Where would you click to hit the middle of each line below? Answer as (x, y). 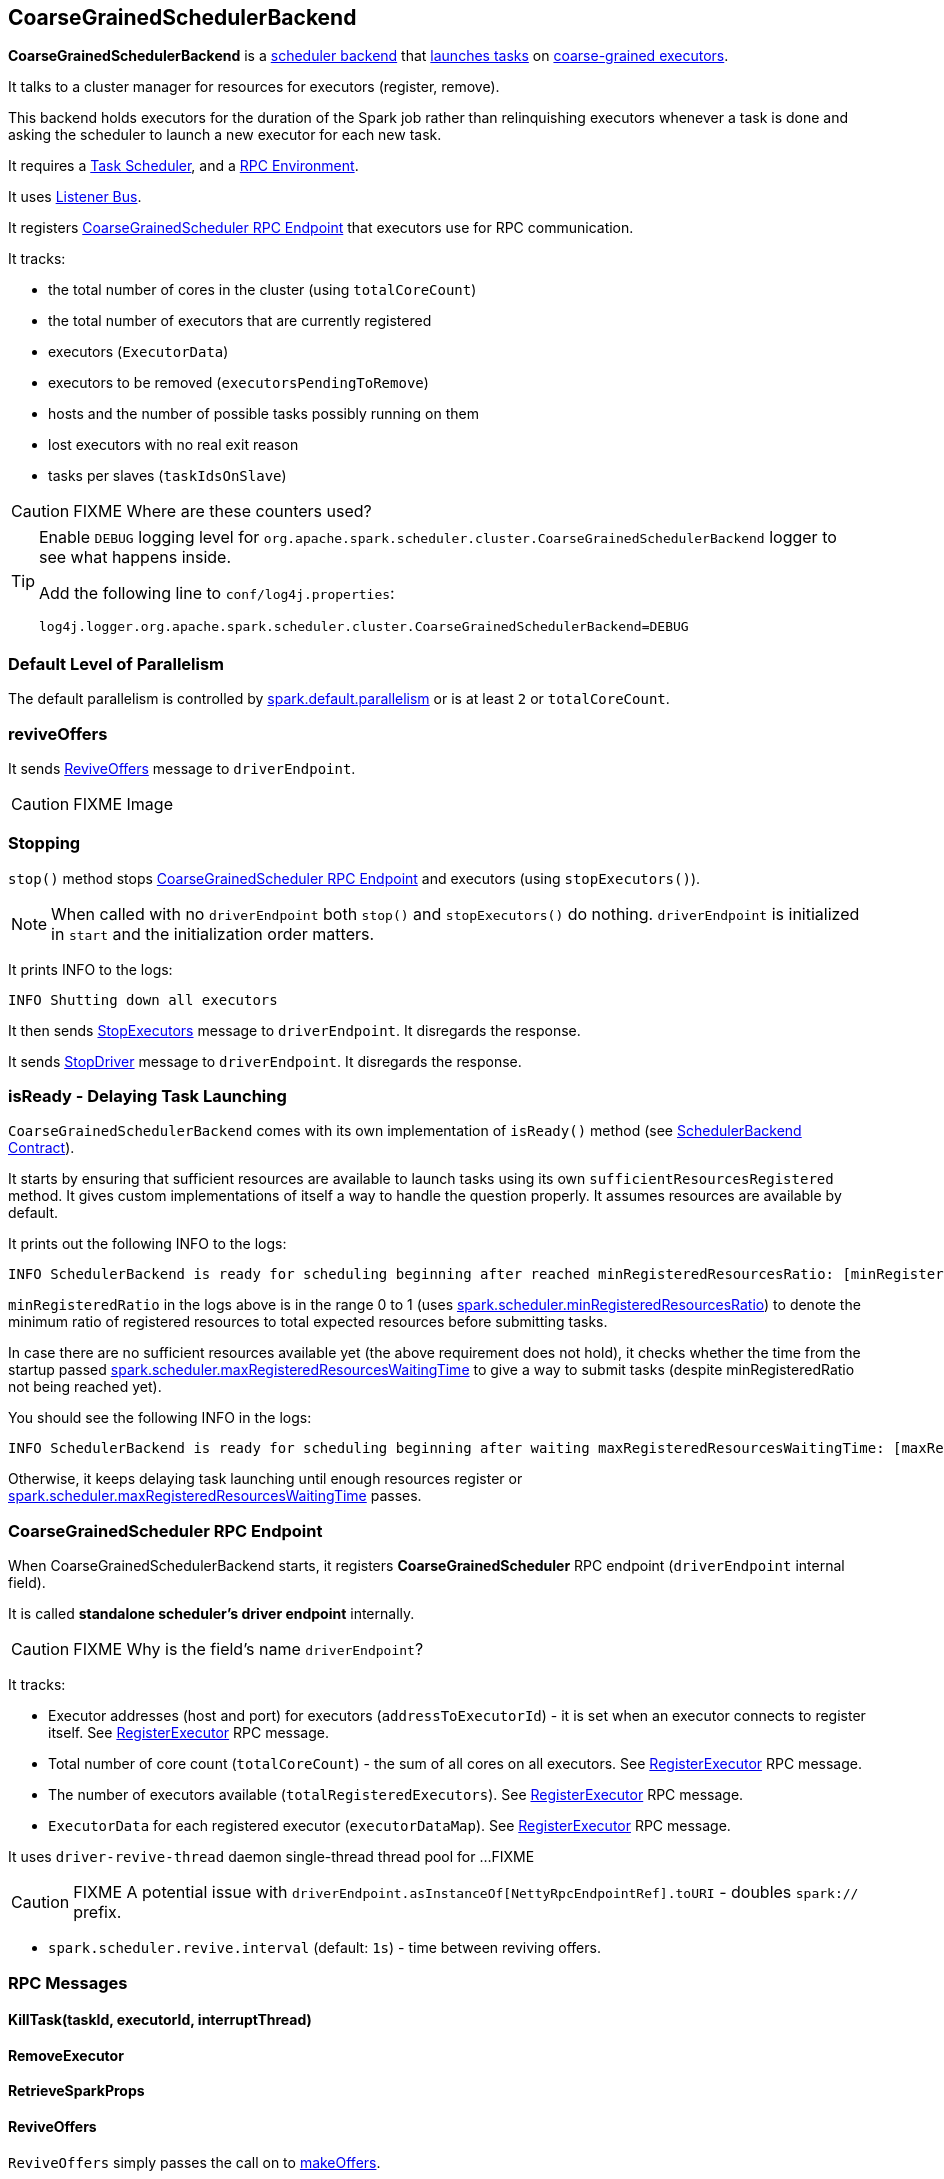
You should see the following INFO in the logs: (160, 1418)
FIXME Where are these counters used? (222, 511)
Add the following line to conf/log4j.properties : (217, 593)
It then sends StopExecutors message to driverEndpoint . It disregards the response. (294, 1030)
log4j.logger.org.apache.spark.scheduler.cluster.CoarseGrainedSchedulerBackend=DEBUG (364, 627)
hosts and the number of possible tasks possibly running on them (263, 414)
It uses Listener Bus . (75, 197)
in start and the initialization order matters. (213, 933)
